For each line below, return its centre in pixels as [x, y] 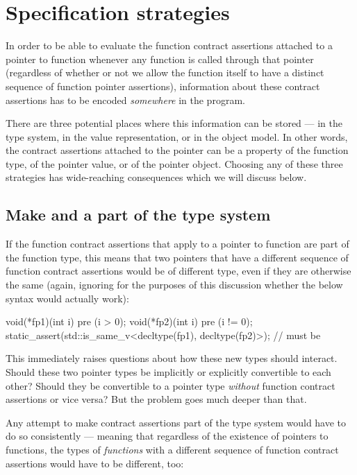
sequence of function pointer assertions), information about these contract [163, 86]
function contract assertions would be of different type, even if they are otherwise [178, 271]
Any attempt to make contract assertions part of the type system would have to [176, 422]
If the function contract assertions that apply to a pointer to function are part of [177, 244]
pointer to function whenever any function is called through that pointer [160, 59]
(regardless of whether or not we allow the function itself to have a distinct [165, 72]
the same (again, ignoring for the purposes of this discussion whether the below [174, 285]
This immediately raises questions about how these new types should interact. [172, 358]
